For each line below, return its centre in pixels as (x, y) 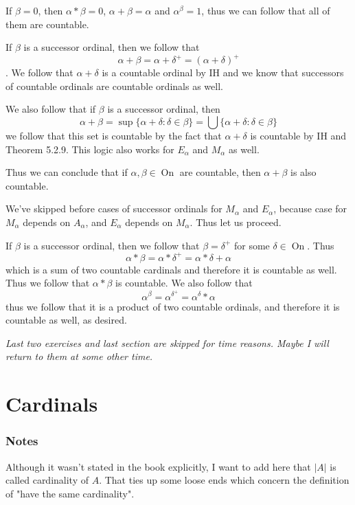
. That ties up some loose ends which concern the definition (224, 480)
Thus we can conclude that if (67, 172)
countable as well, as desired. (66, 320)
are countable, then (220, 172)
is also (304, 172)
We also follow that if (51, 109)
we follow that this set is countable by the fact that (114, 136)
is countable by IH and (298, 136)
